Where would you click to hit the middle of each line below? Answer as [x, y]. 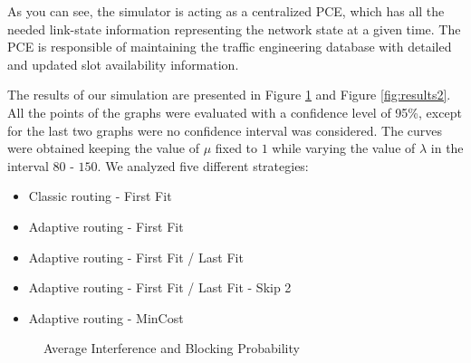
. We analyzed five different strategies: [203, 165]
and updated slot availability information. [123, 64]
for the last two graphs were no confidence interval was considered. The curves [225, 130]
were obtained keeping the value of [103, 148]
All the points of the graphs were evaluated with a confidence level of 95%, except [235, 112]
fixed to [236, 148]
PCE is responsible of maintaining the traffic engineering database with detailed [230, 47]
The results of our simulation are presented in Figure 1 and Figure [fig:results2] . [229, 95]
